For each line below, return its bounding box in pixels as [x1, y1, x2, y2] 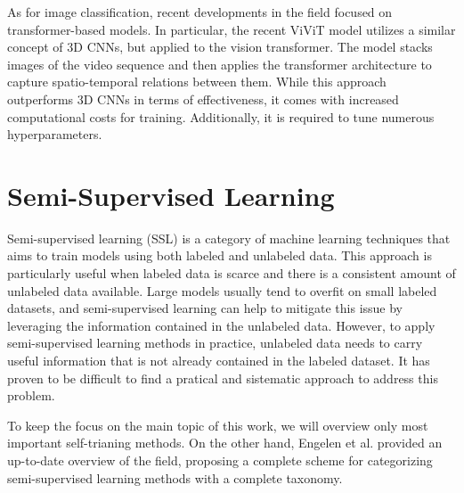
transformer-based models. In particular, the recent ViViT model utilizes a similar [7, 20, 456, 38]
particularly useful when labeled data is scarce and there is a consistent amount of [7, 264, 456, 283]
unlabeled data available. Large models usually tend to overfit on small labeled [7, 281, 437, 300]
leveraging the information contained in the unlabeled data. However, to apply [7, 316, 436, 334]
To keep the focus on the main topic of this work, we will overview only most [7, 415, 428, 434]
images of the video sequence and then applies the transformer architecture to [7, 54, 432, 73]
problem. [7, 386, 55, 405]
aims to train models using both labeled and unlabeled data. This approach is [7, 246, 432, 265]
